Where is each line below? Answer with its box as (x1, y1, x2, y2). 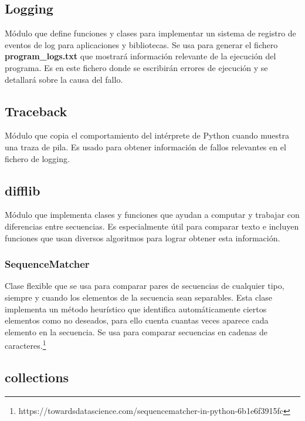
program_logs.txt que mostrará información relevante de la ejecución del (5, 50, 276, 62)
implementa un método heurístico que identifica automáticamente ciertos (5, 302, 267, 315)
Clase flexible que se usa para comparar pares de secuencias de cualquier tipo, (5, 279, 284, 292)
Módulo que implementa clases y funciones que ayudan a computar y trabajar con (5, 208, 300, 221)
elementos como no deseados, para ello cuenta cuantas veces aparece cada (5, 314, 269, 326)
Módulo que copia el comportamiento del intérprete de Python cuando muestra (5, 129, 290, 142)
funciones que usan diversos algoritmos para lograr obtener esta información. (5, 231, 280, 244)
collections (5, 368, 69, 386)
